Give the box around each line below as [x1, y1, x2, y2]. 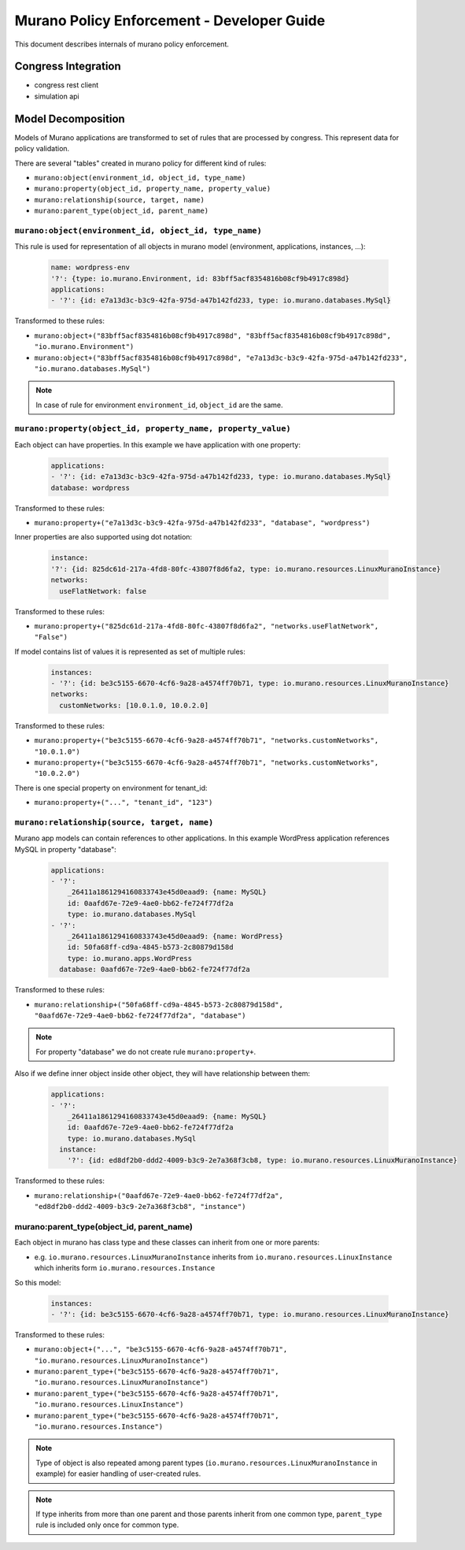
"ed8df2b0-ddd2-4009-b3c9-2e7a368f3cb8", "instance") [34, 1202, 246, 1211]
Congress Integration [14, 60, 121, 73]
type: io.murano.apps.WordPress [67, 954, 193, 962]
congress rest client [34, 80, 99, 90]
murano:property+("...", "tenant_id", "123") [34, 798, 213, 807]
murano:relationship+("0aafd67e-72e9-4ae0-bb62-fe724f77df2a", [34, 1191, 283, 1200]
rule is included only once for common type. [35, 1520, 179, 1530]
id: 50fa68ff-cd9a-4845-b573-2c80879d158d [67, 943, 234, 952]
